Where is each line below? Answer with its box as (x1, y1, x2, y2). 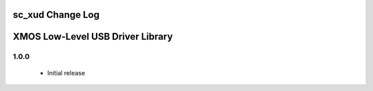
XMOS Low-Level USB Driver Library (12, 31, 173, 42)
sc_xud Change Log (12, 9, 100, 21)
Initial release (47, 68, 86, 77)
